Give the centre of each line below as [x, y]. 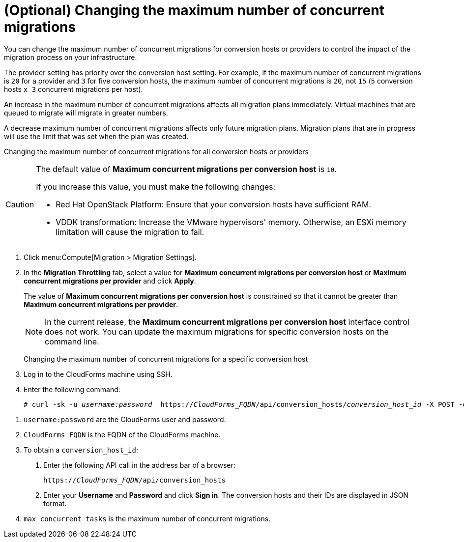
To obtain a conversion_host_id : [81, 450]
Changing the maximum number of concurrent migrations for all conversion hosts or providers [156, 151]
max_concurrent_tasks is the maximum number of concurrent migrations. [147, 518]
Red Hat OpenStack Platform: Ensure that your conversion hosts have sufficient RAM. [214, 204]
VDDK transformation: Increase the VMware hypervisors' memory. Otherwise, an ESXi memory [231, 222]
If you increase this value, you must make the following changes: [156, 186]
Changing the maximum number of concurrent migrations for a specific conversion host [166, 359]
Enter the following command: [72, 389]
